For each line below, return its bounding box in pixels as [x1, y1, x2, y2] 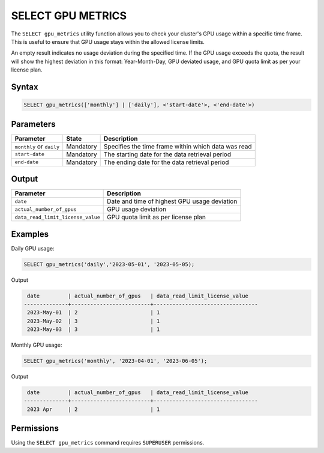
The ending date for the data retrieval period [103, 158, 229, 166]
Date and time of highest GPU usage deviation [107, 197, 238, 205]
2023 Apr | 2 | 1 [27, 406, 160, 413]
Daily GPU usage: [11, 245, 55, 252]
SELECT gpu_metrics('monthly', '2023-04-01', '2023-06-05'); [23, 357, 208, 365]
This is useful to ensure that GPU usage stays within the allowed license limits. [11, 38, 205, 45]
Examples [11, 229, 49, 239]
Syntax [11, 82, 38, 92]
